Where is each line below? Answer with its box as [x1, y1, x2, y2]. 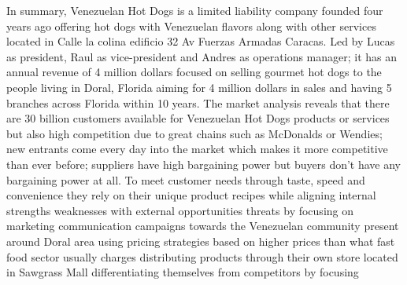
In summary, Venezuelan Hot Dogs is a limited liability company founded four [6, 2, 383, 18]
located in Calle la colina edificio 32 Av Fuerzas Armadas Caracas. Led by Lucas [6, 33, 395, 49]
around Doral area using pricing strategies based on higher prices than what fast [6, 232, 395, 249]
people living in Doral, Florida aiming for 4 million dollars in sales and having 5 [6, 79, 392, 95]
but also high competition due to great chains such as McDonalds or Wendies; [6, 125, 383, 141]
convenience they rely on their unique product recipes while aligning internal [6, 187, 376, 203]
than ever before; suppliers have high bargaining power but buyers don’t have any [6, 155, 401, 172]
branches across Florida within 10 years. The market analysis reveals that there [6, 94, 390, 111]
